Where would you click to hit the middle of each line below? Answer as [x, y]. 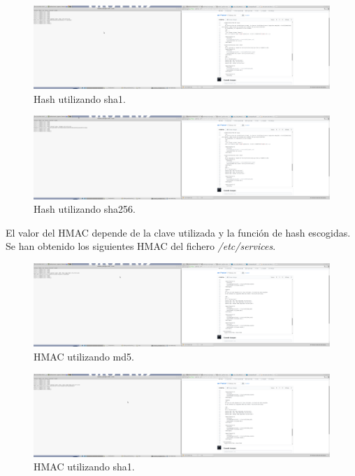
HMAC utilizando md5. [84, 356]
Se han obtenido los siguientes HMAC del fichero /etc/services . [141, 246]
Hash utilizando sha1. [80, 98]
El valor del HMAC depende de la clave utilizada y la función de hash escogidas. [178, 232]
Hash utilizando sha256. [85, 209]
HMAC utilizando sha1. [84, 467]
